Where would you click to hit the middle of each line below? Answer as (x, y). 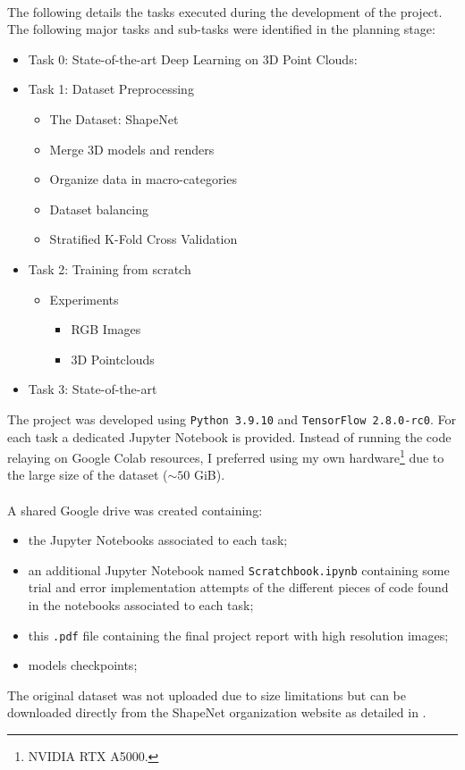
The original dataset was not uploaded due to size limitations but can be (207, 695)
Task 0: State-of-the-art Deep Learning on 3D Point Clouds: (193, 59)
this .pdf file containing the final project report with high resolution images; (238, 635)
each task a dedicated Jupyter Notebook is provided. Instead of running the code (229, 436)
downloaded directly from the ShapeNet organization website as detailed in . (217, 712)
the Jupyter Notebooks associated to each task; (158, 540)
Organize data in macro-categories (143, 179)
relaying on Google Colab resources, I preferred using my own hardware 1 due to (226, 456)
